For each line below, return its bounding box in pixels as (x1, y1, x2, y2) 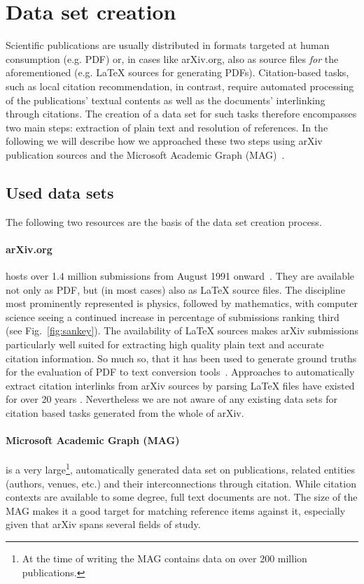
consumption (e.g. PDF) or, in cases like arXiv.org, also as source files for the (6, 51, 339, 66)
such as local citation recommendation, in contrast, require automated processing (6, 78, 354, 93)
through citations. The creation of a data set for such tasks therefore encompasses (6, 106, 357, 121)
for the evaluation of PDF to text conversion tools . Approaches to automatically (6, 364, 355, 379)
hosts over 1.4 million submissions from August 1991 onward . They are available (6, 269, 355, 283)
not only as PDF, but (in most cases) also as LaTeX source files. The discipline (6, 282, 345, 297)
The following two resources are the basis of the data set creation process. (6, 214, 322, 229)
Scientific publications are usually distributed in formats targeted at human (6, 38, 330, 52)
